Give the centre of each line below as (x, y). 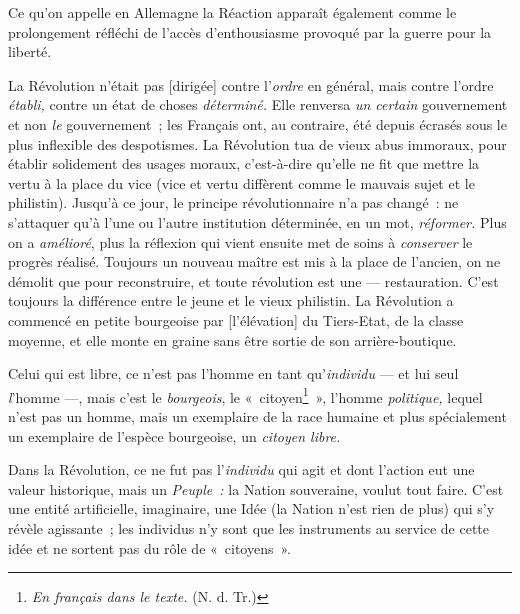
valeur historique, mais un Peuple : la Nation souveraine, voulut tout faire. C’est (256, 488)
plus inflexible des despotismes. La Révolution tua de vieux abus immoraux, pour (257, 143)
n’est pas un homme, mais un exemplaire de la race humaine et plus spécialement (257, 415)
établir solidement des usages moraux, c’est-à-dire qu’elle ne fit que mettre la (244, 163)
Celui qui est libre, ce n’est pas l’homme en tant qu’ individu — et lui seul (233, 373)
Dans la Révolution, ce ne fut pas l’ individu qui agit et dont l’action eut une (241, 469)
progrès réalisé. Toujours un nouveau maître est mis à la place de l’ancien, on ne (254, 261)
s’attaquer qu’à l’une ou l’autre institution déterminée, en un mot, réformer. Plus (257, 221)
